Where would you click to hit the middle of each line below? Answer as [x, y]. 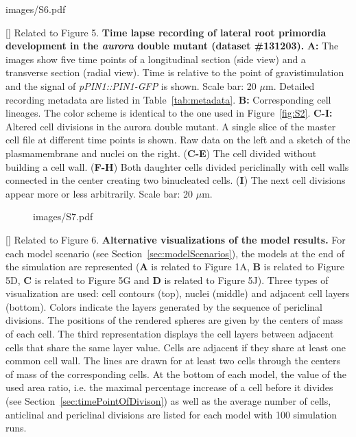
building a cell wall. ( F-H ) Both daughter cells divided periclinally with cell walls [177, 166]
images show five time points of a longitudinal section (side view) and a [156, 59]
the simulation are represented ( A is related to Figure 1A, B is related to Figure [175, 267]
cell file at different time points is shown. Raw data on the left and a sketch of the [178, 140]
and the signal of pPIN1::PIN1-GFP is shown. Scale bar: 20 [131, 85]
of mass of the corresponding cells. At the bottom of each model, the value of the [176, 374]
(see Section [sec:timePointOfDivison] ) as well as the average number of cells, [168, 401]
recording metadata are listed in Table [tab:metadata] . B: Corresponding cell [168, 99]
